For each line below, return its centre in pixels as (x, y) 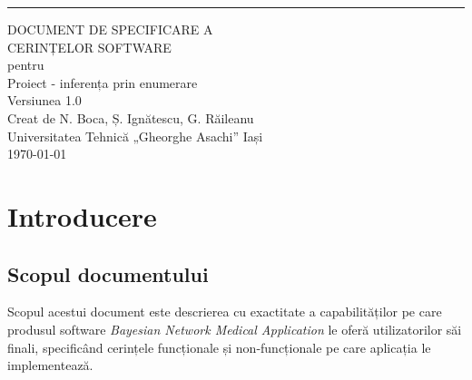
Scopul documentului (108, 273)
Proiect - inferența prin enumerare (103, 82)
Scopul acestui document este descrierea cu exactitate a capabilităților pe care (225, 312)
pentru (26, 65)
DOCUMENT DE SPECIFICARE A (110, 29)
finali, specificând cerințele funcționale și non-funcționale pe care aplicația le (219, 347)
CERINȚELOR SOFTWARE (89, 47)
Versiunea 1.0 (44, 100)
